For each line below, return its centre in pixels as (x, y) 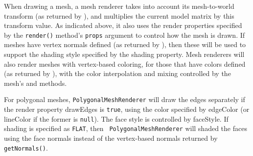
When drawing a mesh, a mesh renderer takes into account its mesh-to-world (119, 6)
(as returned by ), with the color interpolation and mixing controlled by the (117, 73)
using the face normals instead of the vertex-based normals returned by (111, 138)
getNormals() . (26, 147)
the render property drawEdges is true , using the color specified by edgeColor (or (127, 109)
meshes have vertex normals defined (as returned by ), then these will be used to (125, 44)
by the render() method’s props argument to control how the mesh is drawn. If (125, 35)
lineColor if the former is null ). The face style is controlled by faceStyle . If (116, 118)
